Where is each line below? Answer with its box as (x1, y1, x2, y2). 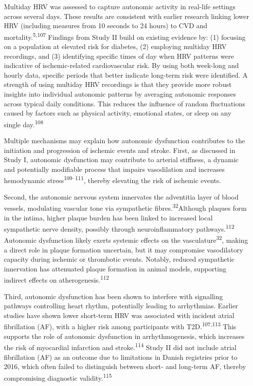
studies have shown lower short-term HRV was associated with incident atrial (4, 310, 235, 320)
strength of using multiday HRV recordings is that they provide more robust (4, 79, 232, 89)
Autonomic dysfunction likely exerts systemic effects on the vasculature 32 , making (4, 234, 248, 245)
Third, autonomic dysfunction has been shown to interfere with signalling (4, 291, 223, 301)
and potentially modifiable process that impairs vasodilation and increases (4, 164, 225, 174)
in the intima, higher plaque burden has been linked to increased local (4, 212, 213, 222)
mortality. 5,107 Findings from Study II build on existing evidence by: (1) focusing (4, 30, 246, 42)
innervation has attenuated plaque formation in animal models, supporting (4, 263, 226, 273)
